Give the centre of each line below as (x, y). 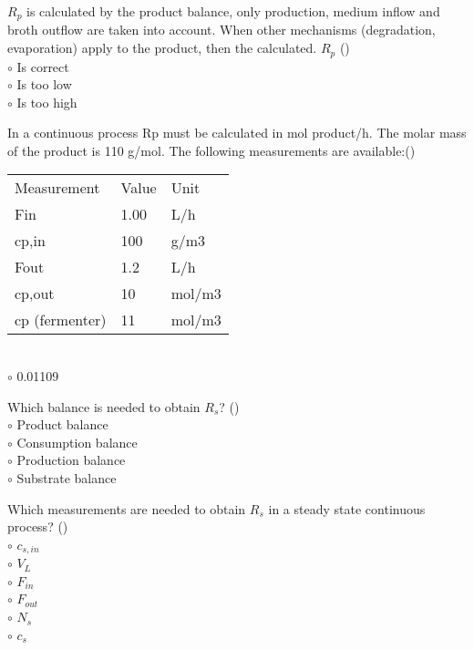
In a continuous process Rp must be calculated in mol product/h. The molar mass (237, 133)
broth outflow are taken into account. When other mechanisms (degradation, (222, 30)
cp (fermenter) (61, 320)
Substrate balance (67, 478)
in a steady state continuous (347, 508)
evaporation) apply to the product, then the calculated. (162, 48)
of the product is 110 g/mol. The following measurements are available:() (211, 150)
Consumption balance (77, 442)
